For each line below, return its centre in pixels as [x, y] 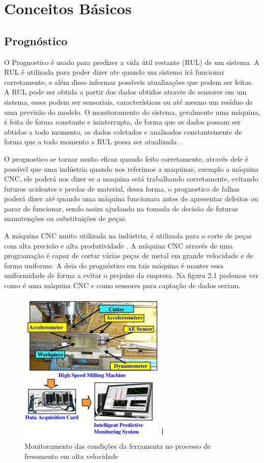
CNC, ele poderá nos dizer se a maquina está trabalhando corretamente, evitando [131, 179]
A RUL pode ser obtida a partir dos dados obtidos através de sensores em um [125, 92]
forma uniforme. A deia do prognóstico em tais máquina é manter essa [114, 265]
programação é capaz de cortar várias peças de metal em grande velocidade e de [129, 255]
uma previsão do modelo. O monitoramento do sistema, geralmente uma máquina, [132, 112]
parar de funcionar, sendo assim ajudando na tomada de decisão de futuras [121, 208]
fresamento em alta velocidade [71, 456]
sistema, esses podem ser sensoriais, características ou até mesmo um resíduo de [128, 101]
